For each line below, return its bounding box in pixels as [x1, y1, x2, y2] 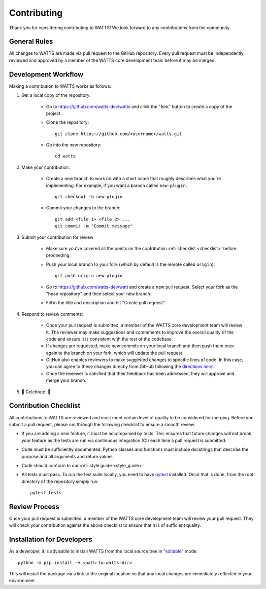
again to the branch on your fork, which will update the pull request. [46, 350, 184, 356]
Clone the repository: [46, 119, 89, 125]
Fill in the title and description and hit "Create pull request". [46, 300, 166, 306]
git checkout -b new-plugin [55, 194, 123, 200]
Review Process [9, 502, 59, 511]
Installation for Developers [9, 535, 93, 544]
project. [46, 110, 62, 116]
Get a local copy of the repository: [21, 92, 91, 98]
